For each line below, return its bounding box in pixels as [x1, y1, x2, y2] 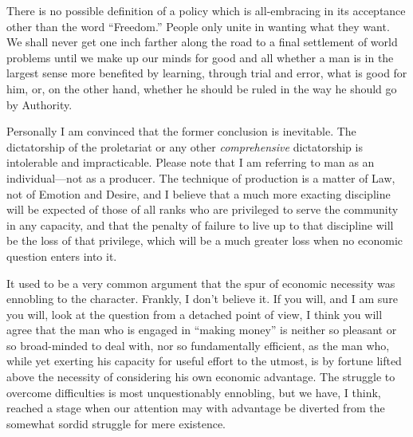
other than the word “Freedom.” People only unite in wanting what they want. [6, 18, 390, 34]
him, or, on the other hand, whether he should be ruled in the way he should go [6, 80, 397, 96]
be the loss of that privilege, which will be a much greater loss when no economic [6, 232, 403, 249]
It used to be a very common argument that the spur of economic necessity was [6, 274, 395, 291]
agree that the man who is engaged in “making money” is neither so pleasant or [6, 321, 397, 338]
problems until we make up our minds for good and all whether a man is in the [6, 49, 394, 65]
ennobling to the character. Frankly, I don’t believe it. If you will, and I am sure [6, 290, 398, 307]
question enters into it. [6, 247, 117, 264]
